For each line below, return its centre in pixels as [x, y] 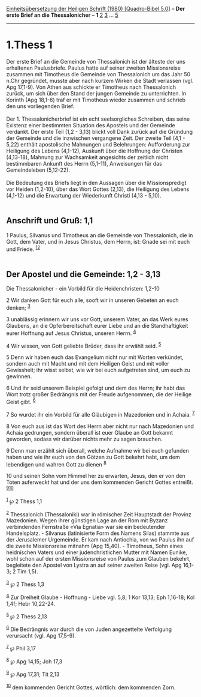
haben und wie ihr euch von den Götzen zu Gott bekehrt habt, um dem [93, 457]
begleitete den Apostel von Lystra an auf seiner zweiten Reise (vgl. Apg [94, 565]
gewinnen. [19, 376]
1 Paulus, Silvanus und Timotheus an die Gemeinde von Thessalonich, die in [100, 235]
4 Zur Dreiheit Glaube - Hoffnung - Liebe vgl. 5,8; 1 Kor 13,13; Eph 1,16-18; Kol [100, 597]
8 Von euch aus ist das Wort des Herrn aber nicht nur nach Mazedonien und [100, 426]
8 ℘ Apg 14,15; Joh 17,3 [34, 661]
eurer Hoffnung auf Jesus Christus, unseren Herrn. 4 [71, 333]
